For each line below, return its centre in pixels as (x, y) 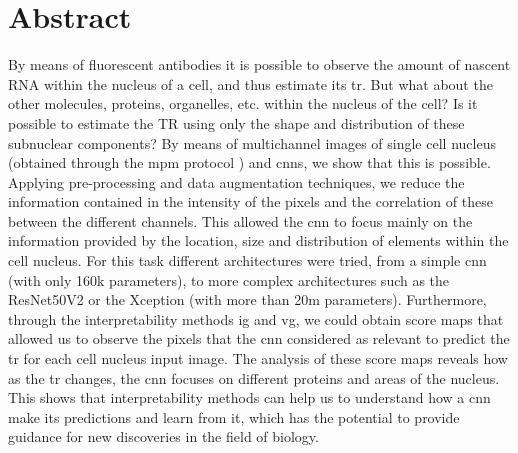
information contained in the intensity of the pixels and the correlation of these (250, 201)
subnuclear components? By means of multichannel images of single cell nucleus (252, 142)
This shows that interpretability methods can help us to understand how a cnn (249, 397)
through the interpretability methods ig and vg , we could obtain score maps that (256, 318)
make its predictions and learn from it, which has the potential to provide (234, 416)
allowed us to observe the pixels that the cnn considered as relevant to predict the (259, 338)
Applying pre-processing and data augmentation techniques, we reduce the (236, 181)
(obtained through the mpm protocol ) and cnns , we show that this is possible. (249, 162)
